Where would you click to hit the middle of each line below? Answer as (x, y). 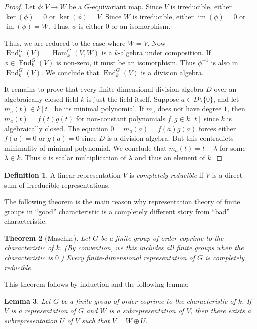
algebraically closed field (41, 99)
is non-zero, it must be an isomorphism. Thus (126, 62)
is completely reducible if (166, 174)
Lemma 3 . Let (27, 301)
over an (225, 89)
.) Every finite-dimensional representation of (127, 258)
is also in (225, 62)
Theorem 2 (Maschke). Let (47, 237)
